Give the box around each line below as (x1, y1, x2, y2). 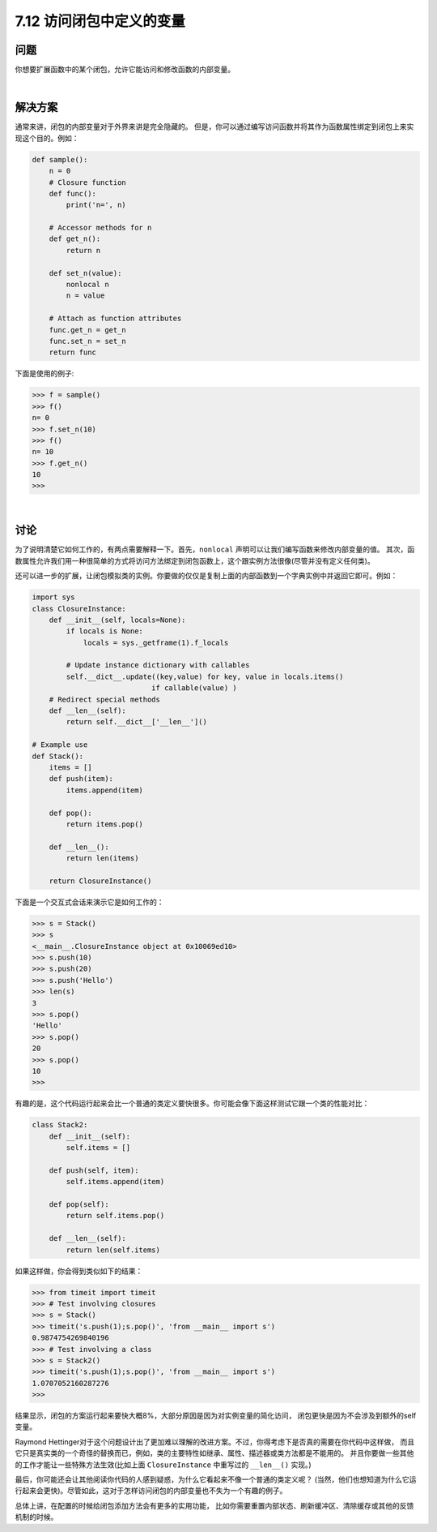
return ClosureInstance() (49, 876, 152, 886)
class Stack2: (32, 1120, 88, 1130)
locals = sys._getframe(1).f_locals (83, 637, 229, 647)
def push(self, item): (49, 1165, 139, 1175)
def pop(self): (49, 1200, 109, 1209)
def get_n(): (49, 234, 101, 243)
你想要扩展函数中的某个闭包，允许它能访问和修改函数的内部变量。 (15, 65, 235, 75)
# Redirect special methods (49, 694, 161, 704)
